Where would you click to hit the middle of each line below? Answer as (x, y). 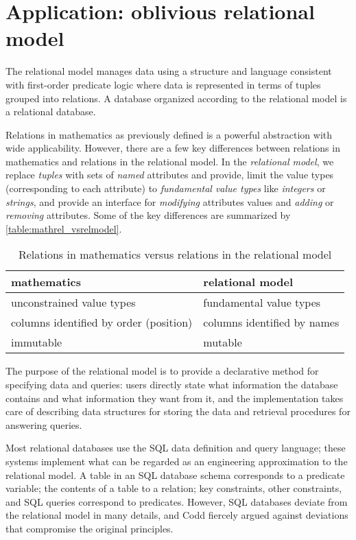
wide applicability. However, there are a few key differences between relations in (173, 148)
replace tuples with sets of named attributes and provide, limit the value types (170, 175)
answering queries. (44, 424)
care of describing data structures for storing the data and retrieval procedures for (178, 411)
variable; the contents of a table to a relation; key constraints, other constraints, (174, 488)
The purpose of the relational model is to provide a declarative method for (162, 371)
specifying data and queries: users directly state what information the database (172, 385)
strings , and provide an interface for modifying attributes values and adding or (170, 201)
